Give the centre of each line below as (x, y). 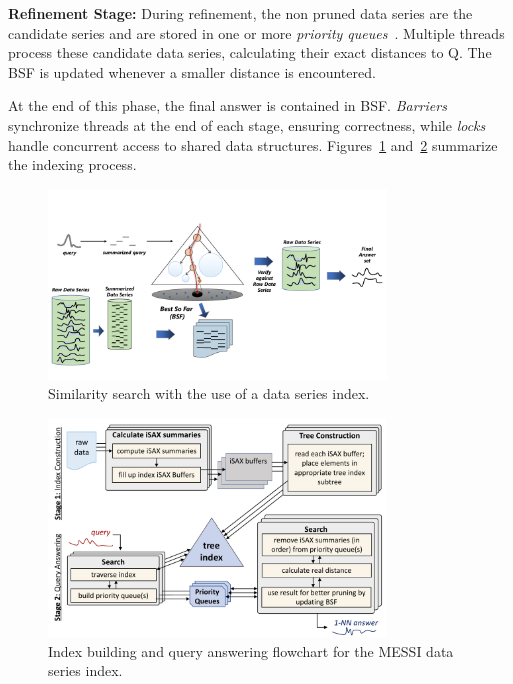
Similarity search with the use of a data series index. (209, 393)
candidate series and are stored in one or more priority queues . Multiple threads (256, 32)
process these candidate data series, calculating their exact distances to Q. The (250, 52)
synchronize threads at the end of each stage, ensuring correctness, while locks (247, 124)
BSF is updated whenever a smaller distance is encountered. (192, 71)
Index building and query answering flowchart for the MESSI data (251, 650)
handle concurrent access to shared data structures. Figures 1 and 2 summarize (253, 144)
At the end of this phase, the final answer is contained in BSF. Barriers (227, 105)
